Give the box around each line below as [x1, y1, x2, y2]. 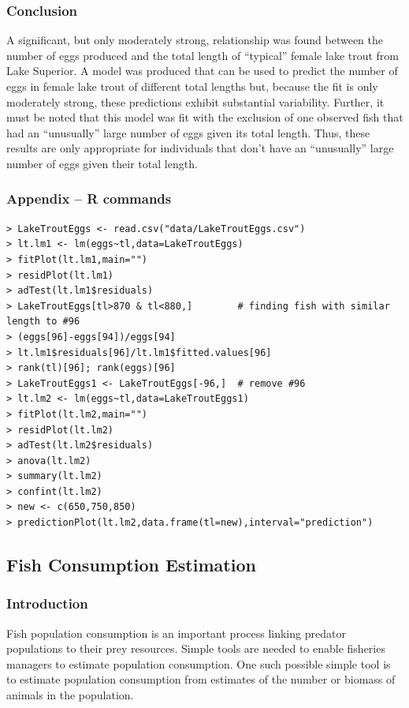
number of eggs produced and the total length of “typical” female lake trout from [6, 47, 400, 63]
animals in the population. [6, 687, 134, 703]
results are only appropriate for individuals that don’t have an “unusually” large [6, 140, 394, 156]
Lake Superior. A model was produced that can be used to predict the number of [6, 62, 398, 79]
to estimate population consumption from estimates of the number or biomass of [6, 671, 396, 687]
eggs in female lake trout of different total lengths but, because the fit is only [6, 78, 378, 94]
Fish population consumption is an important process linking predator [6, 624, 346, 641]
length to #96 [6, 316, 80, 328]
